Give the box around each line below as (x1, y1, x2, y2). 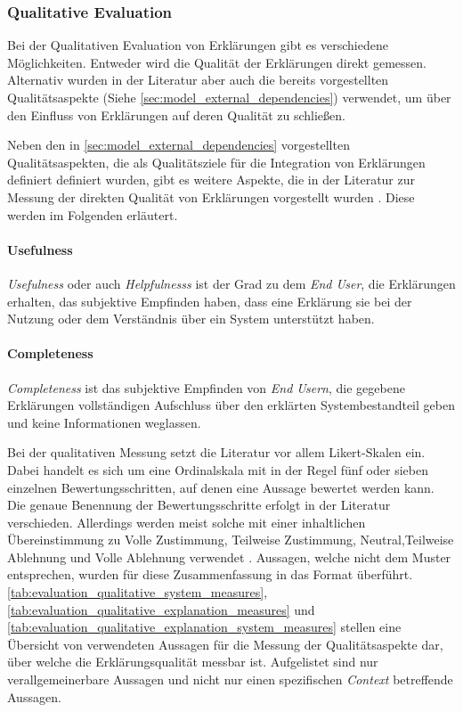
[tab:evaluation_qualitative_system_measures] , (7, 583, 268, 602)
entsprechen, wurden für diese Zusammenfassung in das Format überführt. (7, 565, 413, 584)
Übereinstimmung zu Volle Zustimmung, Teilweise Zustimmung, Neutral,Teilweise (7, 530, 454, 549)
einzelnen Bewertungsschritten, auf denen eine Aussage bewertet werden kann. (7, 478, 435, 496)
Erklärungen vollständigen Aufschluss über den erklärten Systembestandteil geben (7, 396, 455, 414)
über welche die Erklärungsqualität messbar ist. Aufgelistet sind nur (7, 652, 378, 671)
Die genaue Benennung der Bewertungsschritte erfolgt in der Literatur (7, 495, 391, 514)
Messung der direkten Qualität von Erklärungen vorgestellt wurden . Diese (7, 187, 415, 206)
